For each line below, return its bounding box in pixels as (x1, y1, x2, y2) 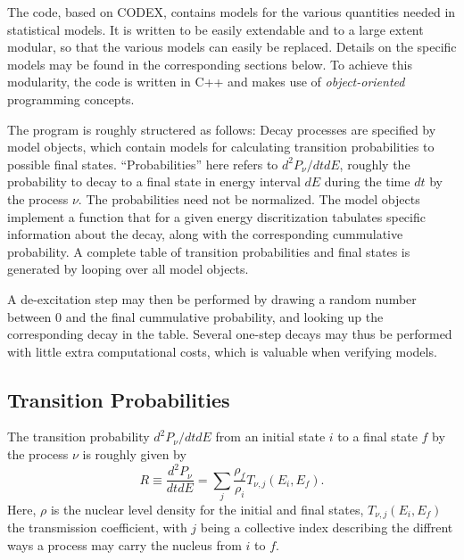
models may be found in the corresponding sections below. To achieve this (7, 54, 412, 73)
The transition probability (7, 427, 150, 446)
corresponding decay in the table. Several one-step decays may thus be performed (7, 325, 452, 343)
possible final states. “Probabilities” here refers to (7, 154, 278, 173)
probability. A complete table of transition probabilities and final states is (7, 242, 410, 260)
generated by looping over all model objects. (7, 259, 249, 278)
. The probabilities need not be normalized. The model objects (78, 189, 420, 208)
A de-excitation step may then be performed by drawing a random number (7, 289, 417, 308)
